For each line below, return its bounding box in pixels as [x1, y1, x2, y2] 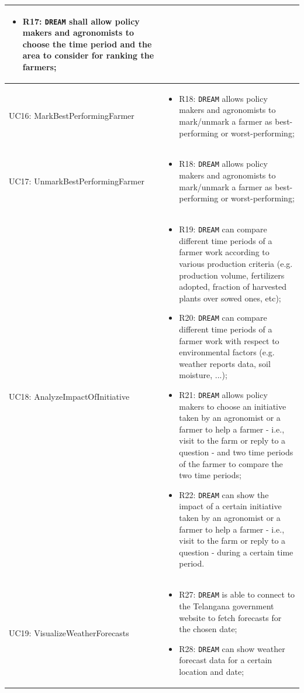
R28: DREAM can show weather [179, 642, 285, 654]
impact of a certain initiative [179, 500, 282, 512]
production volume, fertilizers [179, 269, 285, 281]
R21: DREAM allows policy [179, 389, 268, 400]
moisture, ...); [179, 369, 227, 381]
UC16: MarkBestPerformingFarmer [9, 109, 134, 122]
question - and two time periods [179, 446, 293, 458]
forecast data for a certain [179, 654, 272, 666]
